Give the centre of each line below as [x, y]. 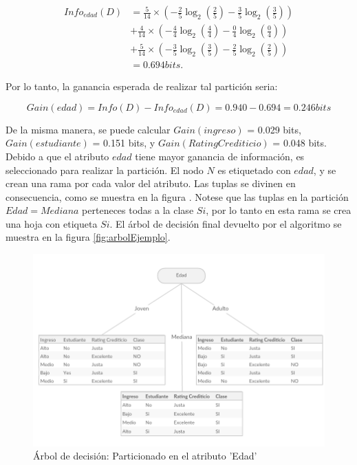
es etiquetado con [254, 170]
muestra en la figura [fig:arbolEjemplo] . [88, 237]
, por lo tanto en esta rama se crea [279, 210]
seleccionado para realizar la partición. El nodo [105, 170]
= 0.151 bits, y [124, 143]
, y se [325, 170]
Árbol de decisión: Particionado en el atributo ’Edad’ [145, 456]
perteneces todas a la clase [138, 210]
